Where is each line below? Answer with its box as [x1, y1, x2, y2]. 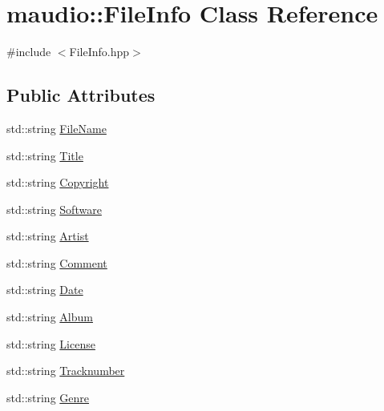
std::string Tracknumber [6, 362, 125, 379]
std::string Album [6, 308, 93, 325]
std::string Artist [6, 228, 89, 244]
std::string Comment [6, 254, 107, 271]
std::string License [6, 335, 95, 352]
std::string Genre [6, 389, 90, 405]
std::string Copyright [6, 174, 109, 191]
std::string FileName [6, 119, 107, 136]
